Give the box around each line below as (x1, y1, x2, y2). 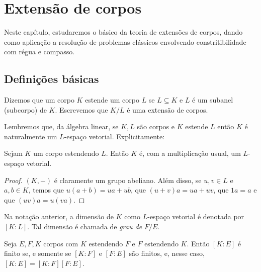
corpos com (43, 238, 78, 248)
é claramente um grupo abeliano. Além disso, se (54, 174, 202, 185)
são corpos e (137, 121, 175, 132)
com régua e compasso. (4, 46, 75, 57)
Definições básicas (4, 71, 99, 86)
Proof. (4, 174, 23, 185)
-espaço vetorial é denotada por (147, 211, 244, 222)
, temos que (28, 185, 64, 195)
